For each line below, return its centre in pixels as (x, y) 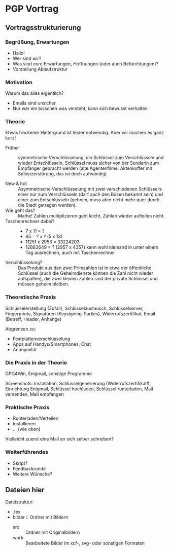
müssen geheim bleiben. (44, 284)
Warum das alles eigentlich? (35, 93)
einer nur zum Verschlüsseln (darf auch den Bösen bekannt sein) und (91, 194)
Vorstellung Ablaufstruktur (40, 69)
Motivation (19, 82)
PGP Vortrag (32, 9)
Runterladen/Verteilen (36, 418)
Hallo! (19, 53)
